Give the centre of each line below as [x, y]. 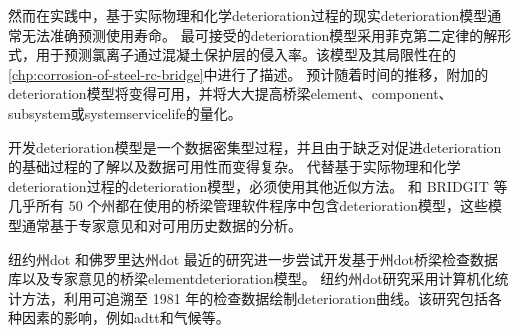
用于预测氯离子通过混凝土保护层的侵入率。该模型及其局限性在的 [245, 54]
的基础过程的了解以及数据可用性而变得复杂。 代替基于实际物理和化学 [234, 166]
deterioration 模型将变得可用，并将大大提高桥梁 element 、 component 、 [230, 93]
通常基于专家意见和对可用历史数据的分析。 [161, 224]
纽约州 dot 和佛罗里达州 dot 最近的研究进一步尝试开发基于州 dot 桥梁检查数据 [253, 258]
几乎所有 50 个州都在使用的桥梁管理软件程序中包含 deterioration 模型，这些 [248, 205]
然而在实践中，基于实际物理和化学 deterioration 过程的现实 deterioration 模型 [248, 15]
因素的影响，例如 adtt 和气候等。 [125, 317]
